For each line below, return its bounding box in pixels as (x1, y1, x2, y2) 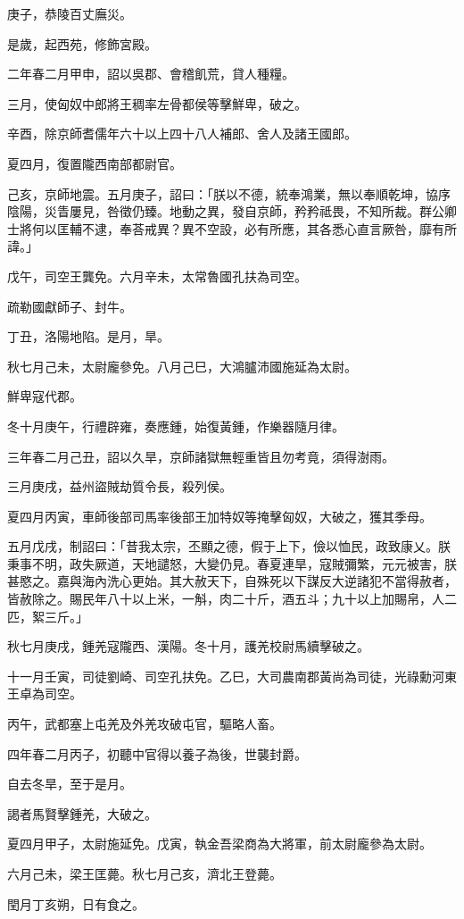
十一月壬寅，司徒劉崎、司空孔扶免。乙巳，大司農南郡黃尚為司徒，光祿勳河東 (7, 666, 457, 685)
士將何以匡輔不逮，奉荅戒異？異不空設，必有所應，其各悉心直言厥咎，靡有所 (7, 219, 457, 238)
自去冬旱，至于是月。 (7, 774, 132, 793)
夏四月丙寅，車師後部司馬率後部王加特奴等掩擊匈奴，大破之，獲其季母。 (7, 506, 432, 525)
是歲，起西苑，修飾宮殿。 (7, 34, 157, 53)
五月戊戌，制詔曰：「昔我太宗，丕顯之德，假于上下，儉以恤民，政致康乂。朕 (7, 537, 451, 556)
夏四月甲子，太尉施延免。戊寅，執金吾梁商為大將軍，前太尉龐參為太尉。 (7, 834, 432, 853)
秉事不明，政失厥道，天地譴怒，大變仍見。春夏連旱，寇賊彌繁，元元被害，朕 (7, 554, 457, 572)
